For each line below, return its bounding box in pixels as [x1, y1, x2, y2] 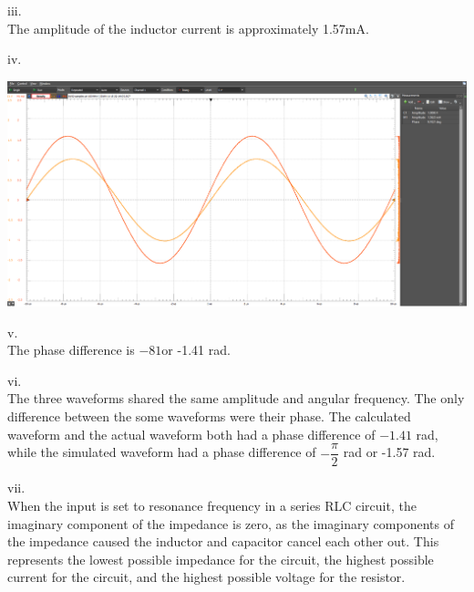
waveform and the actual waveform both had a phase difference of [7, 424, 376, 443]
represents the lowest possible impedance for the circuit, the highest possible [7, 549, 434, 568]
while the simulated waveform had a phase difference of [7, 442, 316, 462]
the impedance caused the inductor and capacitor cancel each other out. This [7, 532, 439, 551]
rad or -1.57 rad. [343, 442, 436, 462]
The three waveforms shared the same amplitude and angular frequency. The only [7, 389, 465, 408]
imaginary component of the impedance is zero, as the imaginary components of [7, 514, 454, 533]
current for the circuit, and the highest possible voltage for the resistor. [7, 567, 406, 587]
